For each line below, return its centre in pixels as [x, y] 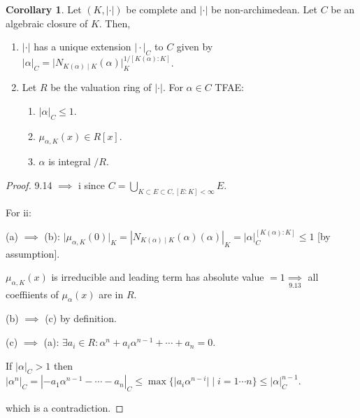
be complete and [161, 9]
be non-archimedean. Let [264, 9]
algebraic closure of [47, 23]
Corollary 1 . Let [44, 9]
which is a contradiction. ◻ [65, 408]
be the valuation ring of [101, 87]
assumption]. [33, 253]
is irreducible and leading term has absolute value [158, 277]
